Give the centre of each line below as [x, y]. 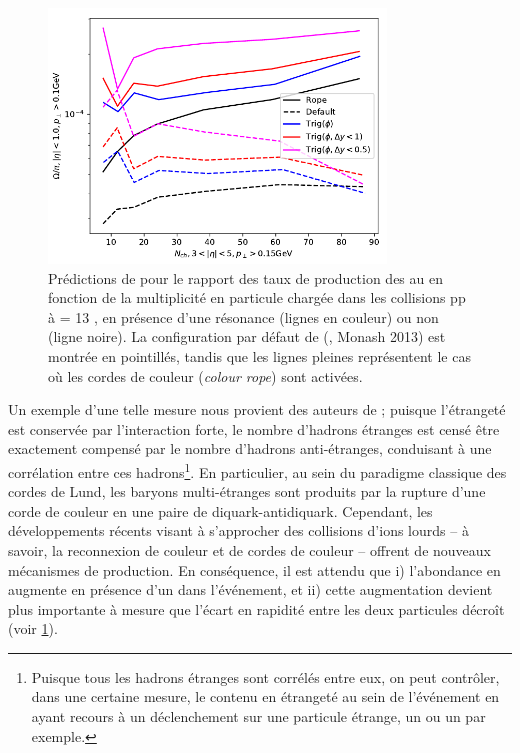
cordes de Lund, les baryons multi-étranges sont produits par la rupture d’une [247, 491]
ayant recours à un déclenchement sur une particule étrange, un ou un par [258, 716]
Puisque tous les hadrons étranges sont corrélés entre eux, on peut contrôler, [265, 676]
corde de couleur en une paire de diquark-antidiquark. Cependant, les [220, 510]
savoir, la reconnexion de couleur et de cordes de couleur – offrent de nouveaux [249, 549]
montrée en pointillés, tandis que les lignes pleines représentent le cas [259, 355]
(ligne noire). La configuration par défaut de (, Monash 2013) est [247, 336]
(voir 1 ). [33, 628]
